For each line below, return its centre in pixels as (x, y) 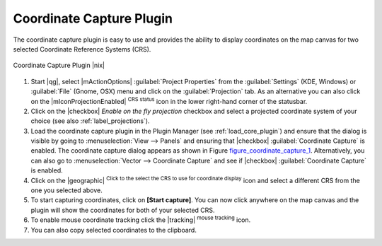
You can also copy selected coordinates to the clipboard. (114, 230)
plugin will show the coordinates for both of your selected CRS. (123, 210)
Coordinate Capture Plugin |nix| (59, 65)
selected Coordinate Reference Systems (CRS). (82, 49)
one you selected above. (66, 190)
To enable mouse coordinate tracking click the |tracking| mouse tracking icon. (141, 219)
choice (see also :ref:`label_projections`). (90, 121)
